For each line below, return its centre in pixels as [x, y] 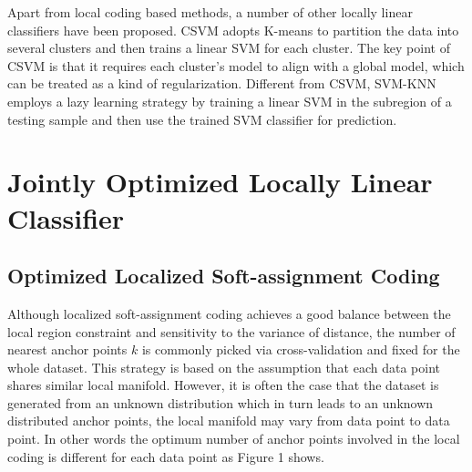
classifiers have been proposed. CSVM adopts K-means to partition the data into [233, 30]
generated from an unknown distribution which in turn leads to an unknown [221, 402]
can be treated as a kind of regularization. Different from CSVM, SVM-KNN [222, 83]
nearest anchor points [67, 349]
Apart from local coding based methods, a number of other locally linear [210, 12]
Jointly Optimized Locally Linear [220, 182]
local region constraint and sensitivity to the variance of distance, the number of [231, 331]
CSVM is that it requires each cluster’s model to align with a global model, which [236, 65]
